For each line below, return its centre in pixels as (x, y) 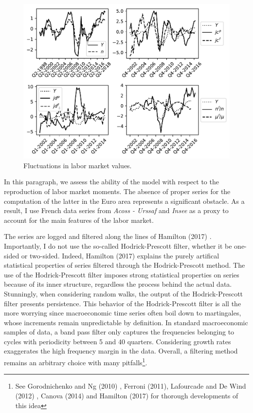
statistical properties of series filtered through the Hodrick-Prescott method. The (125, 265)
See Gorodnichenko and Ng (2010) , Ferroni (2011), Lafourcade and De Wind (131, 386)
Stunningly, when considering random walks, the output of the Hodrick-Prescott (124, 293)
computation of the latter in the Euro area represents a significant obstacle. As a (124, 201)
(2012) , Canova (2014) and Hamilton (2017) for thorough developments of (127, 395)
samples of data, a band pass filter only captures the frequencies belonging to (119, 332)
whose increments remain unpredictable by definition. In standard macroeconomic (126, 322)
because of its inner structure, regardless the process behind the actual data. (118, 284)
